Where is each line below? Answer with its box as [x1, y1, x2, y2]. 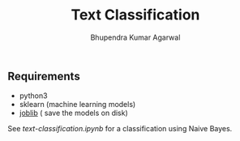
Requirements [7, 69, 80, 83]
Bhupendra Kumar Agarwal [90, 32, 181, 42]
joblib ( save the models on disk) [19, 108, 129, 118]
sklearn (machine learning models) [19, 100, 136, 109]
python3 [19, 91, 48, 100]
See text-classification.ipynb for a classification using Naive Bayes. [7, 124, 233, 134]
